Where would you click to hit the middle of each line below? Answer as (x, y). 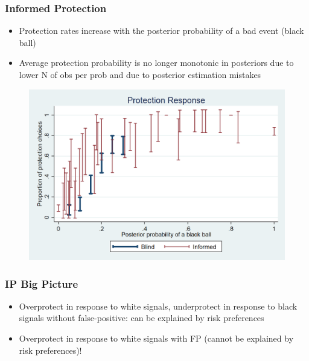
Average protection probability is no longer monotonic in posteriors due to (156, 63)
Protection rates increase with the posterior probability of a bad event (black (161, 31)
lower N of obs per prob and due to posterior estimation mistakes (140, 74)
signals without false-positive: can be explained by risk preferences (142, 318)
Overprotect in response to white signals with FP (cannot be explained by (156, 338)
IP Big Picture (42, 283)
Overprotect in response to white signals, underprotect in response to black (158, 306)
